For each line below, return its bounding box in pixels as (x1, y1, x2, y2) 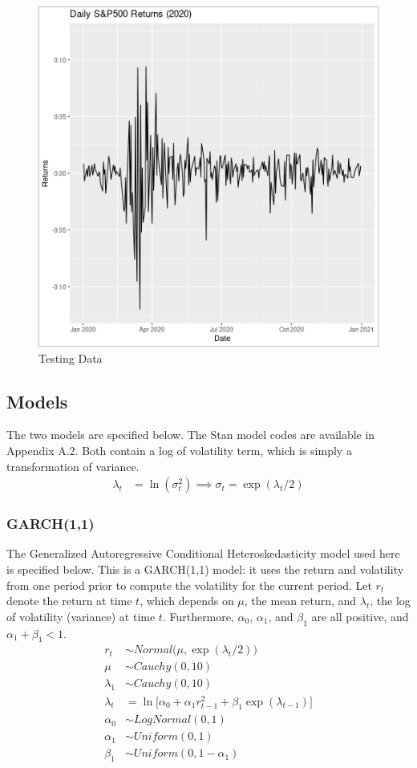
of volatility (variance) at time (6, 607, 156, 624)
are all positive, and (311, 607, 409, 624)
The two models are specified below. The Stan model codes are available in (6, 426, 375, 443)
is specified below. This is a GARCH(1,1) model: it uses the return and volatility (6, 561, 404, 578)
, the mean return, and (244, 592, 357, 609)
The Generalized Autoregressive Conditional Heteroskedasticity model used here (6, 545, 400, 562)
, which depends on (140, 592, 234, 609)
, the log (370, 592, 411, 609)
